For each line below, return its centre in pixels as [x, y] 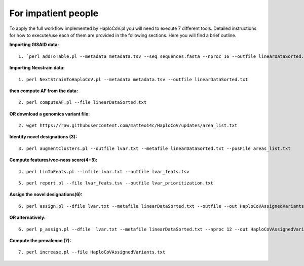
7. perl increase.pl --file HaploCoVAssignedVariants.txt [92, 252]
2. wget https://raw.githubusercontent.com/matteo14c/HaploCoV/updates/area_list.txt [128, 126]
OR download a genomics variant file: [50, 113]
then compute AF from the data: [44, 91]
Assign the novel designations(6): [46, 195]
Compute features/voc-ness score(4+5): [53, 160]
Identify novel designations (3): [43, 137]
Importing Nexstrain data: [37, 68]
